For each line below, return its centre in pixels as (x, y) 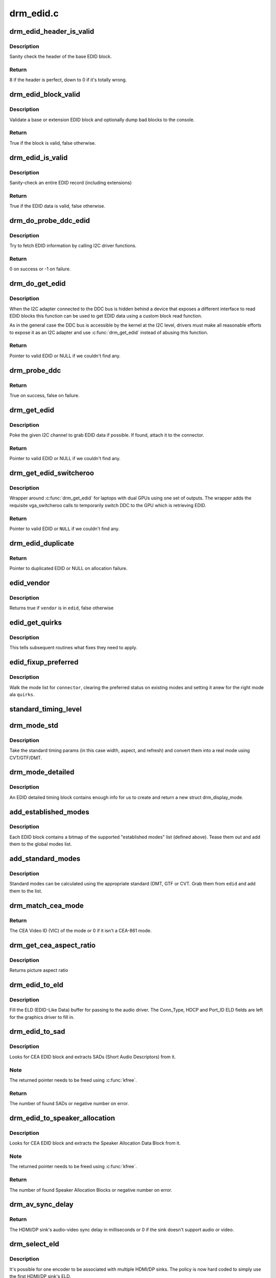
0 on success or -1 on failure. (40, 269)
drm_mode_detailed (42, 772)
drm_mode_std (34, 725)
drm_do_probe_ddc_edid (50, 221)
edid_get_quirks (36, 623)
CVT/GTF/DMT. (26, 758)
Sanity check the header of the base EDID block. (61, 57)
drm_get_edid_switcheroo (52, 473)
